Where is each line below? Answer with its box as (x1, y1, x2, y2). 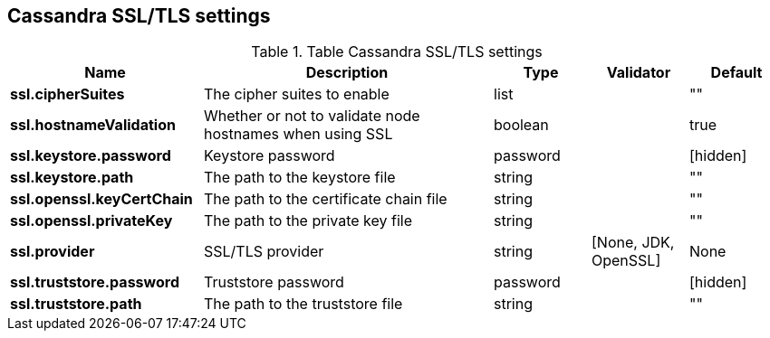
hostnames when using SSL (204, 125, 393, 144)
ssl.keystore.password (10, 146, 171, 165)
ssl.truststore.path (10, 295, 142, 314)
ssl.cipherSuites (10, 85, 125, 104)
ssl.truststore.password (10, 273, 179, 292)
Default (710, 63, 763, 82)
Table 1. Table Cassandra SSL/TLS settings (251, 42, 543, 61)
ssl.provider (10, 242, 95, 261)
